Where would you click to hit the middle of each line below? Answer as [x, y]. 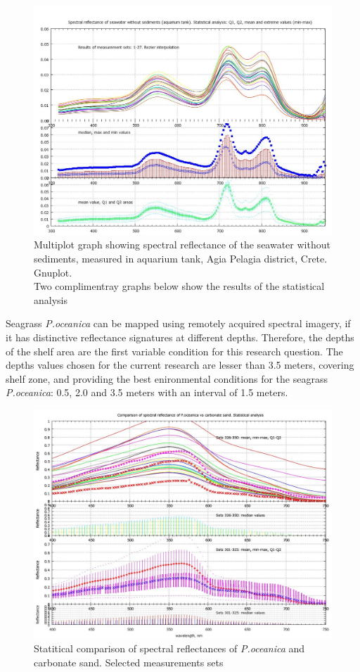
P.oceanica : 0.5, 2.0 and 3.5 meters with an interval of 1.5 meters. [147, 392]
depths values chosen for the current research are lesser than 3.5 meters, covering [180, 365]
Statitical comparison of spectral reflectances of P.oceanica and [169, 648]
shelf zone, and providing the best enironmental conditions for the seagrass [167, 378]
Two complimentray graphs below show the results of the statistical [179, 286]
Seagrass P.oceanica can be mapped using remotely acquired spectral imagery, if [178, 323]
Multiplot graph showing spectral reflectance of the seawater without [182, 245]
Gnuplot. [53, 272]
